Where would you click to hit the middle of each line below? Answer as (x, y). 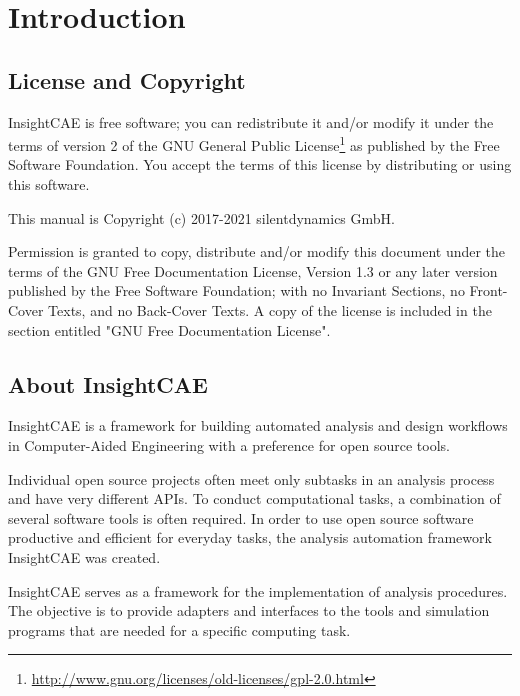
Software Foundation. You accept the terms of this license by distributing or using (260, 164)
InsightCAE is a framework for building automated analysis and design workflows (258, 425)
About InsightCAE (108, 383)
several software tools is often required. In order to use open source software (241, 517)
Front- (488, 290)
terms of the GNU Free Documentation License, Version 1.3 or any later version (253, 270)
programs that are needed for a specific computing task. (179, 629)
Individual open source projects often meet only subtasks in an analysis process (251, 478)
